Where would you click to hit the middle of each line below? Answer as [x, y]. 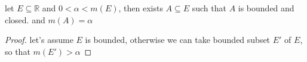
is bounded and [266, 8]
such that [209, 8]
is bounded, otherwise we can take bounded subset [178, 40]
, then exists [141, 8]
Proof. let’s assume [39, 40]
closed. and [25, 19]
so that [18, 51]
